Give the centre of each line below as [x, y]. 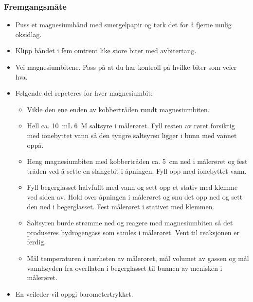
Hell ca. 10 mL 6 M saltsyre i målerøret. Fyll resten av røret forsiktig [131, 126]
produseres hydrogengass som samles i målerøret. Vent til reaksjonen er [133, 232]
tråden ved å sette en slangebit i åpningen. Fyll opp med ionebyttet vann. [137, 171]
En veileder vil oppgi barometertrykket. [74, 293]
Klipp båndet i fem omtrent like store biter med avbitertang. [106, 50]
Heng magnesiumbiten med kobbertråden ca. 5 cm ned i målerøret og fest [137, 161]
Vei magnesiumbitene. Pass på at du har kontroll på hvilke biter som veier [126, 67]
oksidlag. [28, 34]
